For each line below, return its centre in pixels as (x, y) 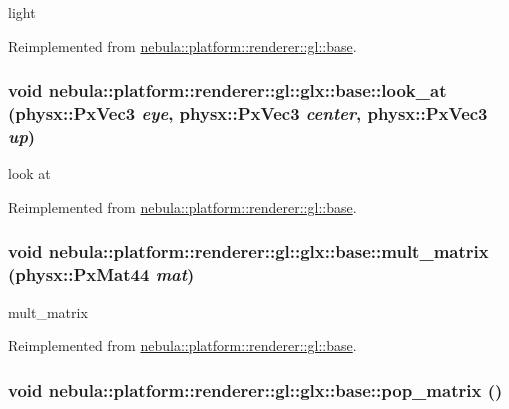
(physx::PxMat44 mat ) (101, 274)
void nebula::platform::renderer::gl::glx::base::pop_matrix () (255, 389)
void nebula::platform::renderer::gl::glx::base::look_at (227, 90)
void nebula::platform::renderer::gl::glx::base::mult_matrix (248, 251)
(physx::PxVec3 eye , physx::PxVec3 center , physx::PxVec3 (248, 113)
